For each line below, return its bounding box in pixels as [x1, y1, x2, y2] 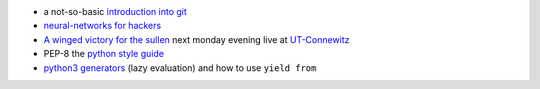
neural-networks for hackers [43, 20, 162, 32]
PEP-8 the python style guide [43, 48, 165, 60]
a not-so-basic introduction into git [43, 6, 187, 17]
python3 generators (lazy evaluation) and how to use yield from [43, 61, 317, 74]
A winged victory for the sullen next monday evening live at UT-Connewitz [43, 33, 350, 45]
